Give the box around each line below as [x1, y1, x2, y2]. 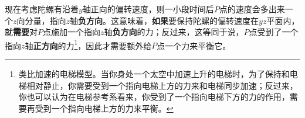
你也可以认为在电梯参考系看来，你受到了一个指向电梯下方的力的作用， [18, 91, 290, 103]
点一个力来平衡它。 [157, 39, 231, 51]
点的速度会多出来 [219, 3, 285, 15]
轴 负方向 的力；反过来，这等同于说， [104, 26, 244, 38]
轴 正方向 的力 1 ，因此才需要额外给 [25, 37, 152, 51]
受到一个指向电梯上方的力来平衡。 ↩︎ [35, 102, 174, 114]
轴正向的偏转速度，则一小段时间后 [82, 3, 214, 15]
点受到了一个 [249, 26, 299, 38]
